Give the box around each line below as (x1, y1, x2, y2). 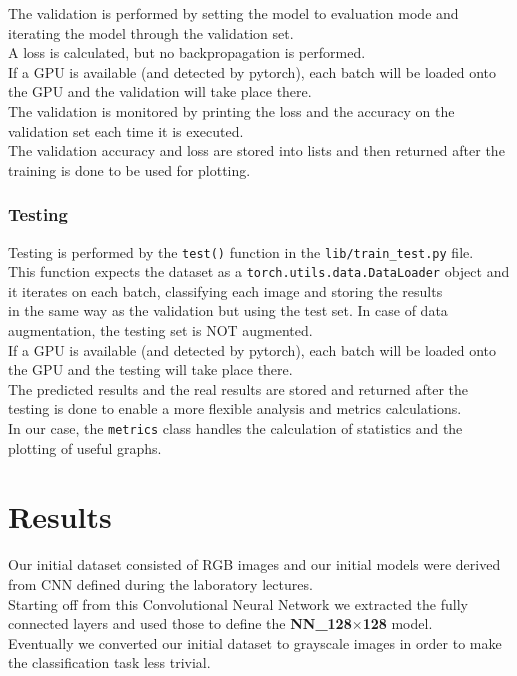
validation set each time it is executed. (8, 120, 244, 141)
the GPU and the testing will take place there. (8, 359, 293, 380)
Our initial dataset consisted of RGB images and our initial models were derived (8, 554, 501, 575)
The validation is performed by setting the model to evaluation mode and (8, 3, 459, 23)
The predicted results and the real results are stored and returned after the (8, 378, 469, 399)
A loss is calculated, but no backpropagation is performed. (8, 42, 366, 63)
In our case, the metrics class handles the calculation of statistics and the (8, 418, 463, 439)
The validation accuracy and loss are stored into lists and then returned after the (8, 140, 505, 161)
